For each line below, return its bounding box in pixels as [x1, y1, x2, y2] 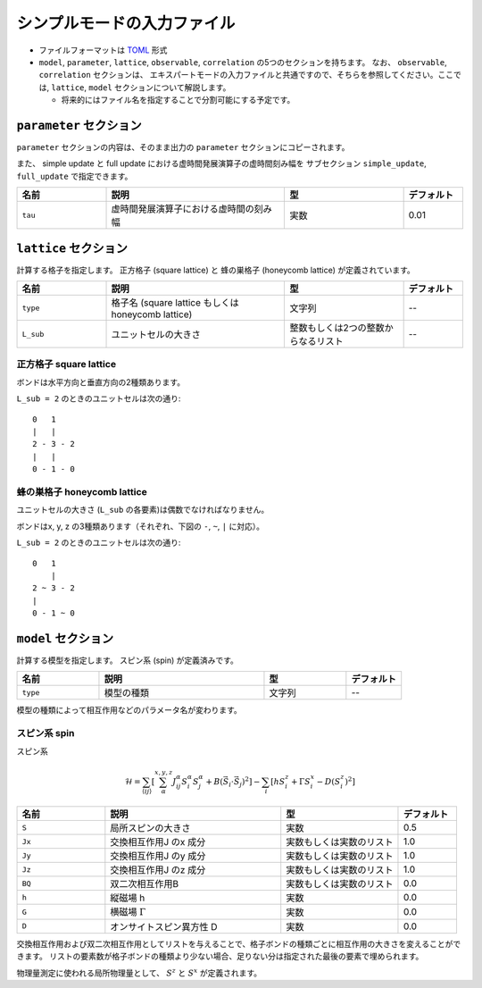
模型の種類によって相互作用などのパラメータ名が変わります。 [16, 705, 243, 716]
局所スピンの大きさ [110, 822, 191, 834]
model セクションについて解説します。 [87, 81, 231, 93]
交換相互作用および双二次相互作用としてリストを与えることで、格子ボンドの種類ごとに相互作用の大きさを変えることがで [16, 938, 461, 949]
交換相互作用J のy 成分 [110, 850, 206, 862]
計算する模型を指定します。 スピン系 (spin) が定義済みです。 [16, 655, 238, 666]
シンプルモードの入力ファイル [16, 13, 236, 33]
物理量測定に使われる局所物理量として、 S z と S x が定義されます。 [16, 966, 262, 978]
